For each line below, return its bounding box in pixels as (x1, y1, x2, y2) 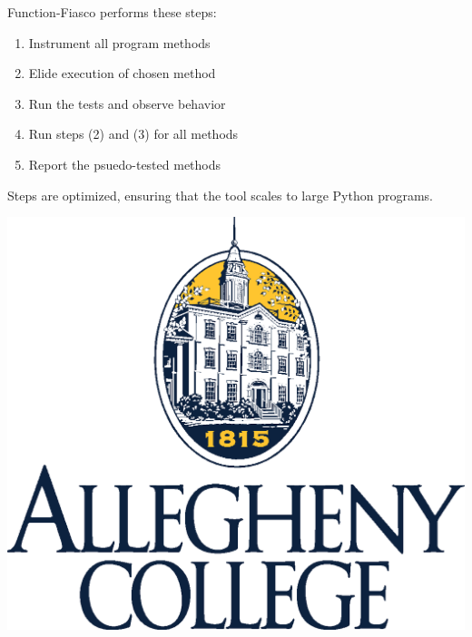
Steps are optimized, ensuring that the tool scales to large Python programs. (7, 185, 433, 204)
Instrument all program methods (28, 33, 211, 52)
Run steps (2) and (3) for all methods (28, 124, 239, 143)
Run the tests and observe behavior (28, 93, 226, 113)
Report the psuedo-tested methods (28, 154, 221, 173)
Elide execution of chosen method (28, 64, 216, 83)
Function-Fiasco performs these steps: (7, 3, 217, 21)
